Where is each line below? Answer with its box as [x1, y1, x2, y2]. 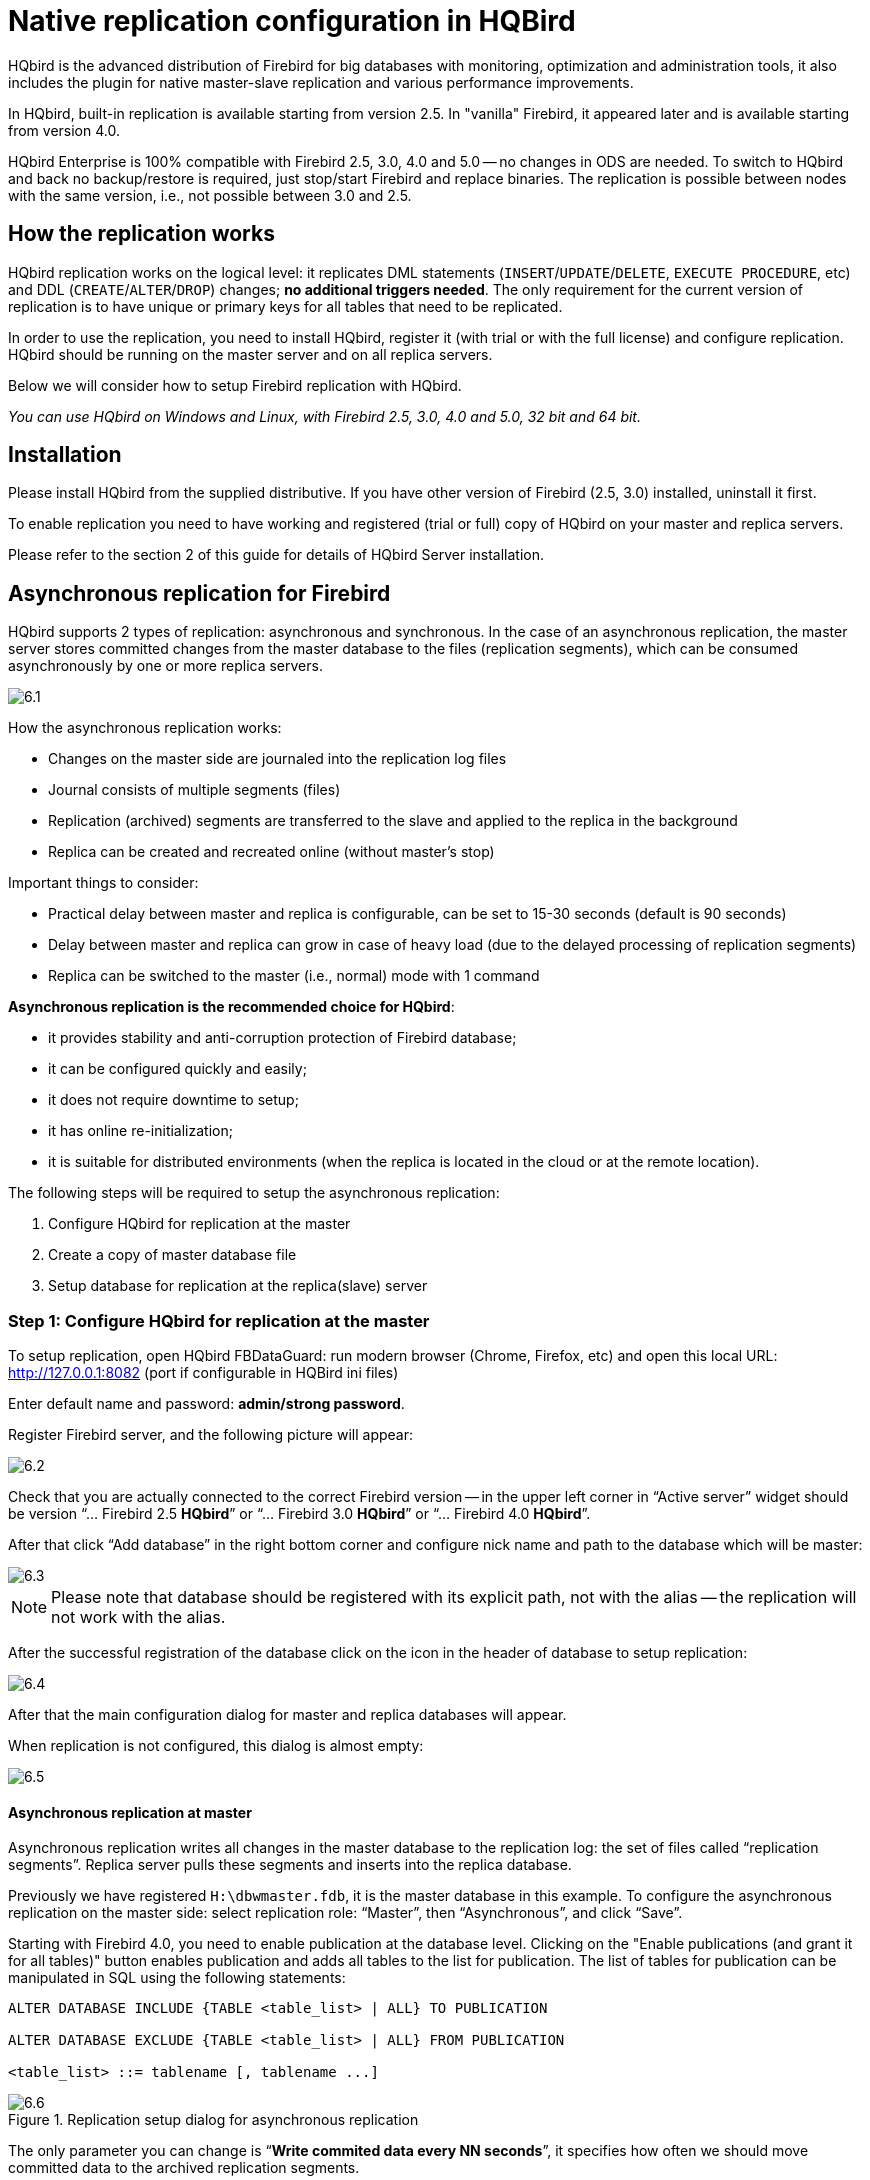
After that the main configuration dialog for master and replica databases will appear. [8, 1706, 567, 1724]
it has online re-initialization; [48, 1122, 233, 1140]
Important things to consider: [8, 874, 199, 892]
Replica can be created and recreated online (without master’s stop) [48, 843, 495, 861]
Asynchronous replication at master [8, 1803, 252, 1821]
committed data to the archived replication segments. [8, 2159, 360, 2177]
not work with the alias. [51, 1607, 226, 1628]
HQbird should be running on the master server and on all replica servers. [8, 345, 493, 363]
